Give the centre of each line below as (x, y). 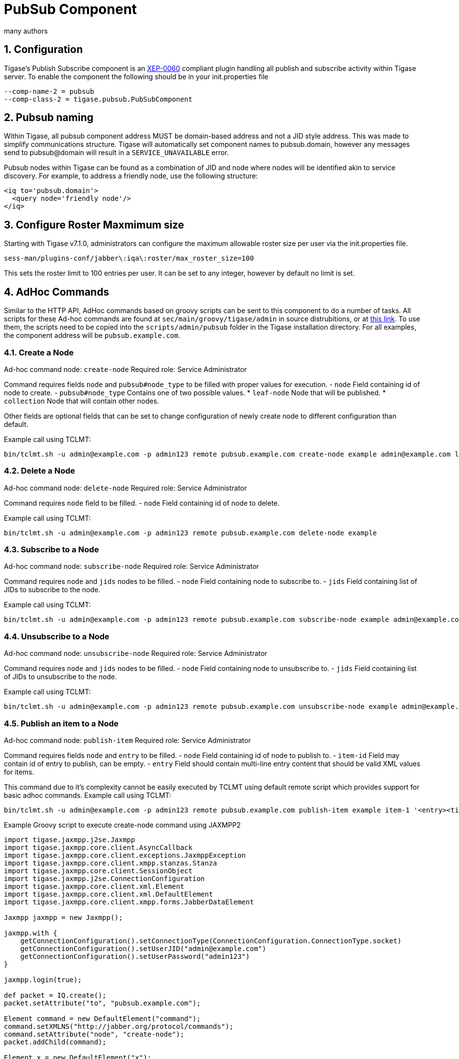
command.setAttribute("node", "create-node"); (94, 1034)
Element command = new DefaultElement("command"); (102, 1018)
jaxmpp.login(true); (43, 980)
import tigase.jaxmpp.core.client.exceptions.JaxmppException (125, 855)
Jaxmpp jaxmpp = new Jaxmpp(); (63, 917)
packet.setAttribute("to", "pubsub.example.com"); (102, 1003)
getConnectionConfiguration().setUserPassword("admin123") (135, 956)
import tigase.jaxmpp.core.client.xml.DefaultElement (108, 894)
